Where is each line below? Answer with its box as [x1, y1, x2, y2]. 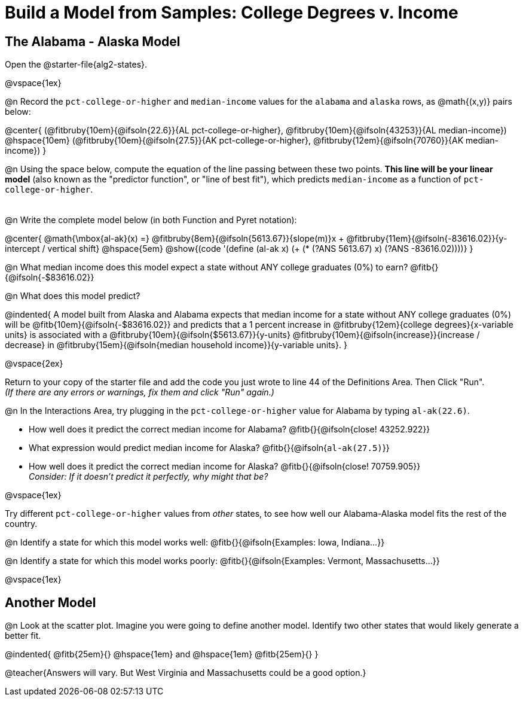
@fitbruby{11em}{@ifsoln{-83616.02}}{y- [346, 233, 507, 244]
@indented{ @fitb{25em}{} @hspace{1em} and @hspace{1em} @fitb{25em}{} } [5, 649, 319, 660]
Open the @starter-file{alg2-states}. [5, 59, 148, 70]
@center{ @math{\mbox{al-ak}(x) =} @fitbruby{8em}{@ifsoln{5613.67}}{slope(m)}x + [5, 233, 344, 244]
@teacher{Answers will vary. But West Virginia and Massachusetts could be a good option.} [5, 668, 366, 678]
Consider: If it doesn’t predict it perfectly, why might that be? [29, 471, 268, 482]
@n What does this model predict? [5, 291, 140, 301]
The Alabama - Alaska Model [5, 33, 181, 49]
